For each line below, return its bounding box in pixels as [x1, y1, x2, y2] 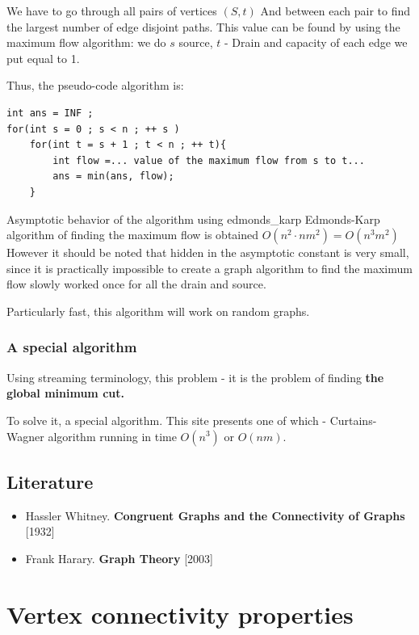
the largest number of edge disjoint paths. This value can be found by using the [6, 18, 400, 35]
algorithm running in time [48, 427, 177, 444]
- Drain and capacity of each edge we [224, 34, 408, 51]
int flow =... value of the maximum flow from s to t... [52, 154, 365, 166]
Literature [6, 469, 94, 494]
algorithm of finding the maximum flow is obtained [6, 226, 259, 243]
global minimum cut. [6, 385, 124, 402]
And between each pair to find [260, 2, 411, 19]
